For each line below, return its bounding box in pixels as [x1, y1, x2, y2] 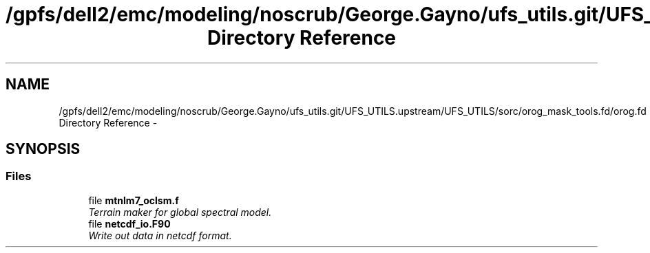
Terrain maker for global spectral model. [88, 206, 272, 218]
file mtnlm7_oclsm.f [88, 194, 179, 206]
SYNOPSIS [6, 140, 81, 158]
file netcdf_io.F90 [88, 217, 171, 230]
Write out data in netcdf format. [88, 229, 232, 241]
